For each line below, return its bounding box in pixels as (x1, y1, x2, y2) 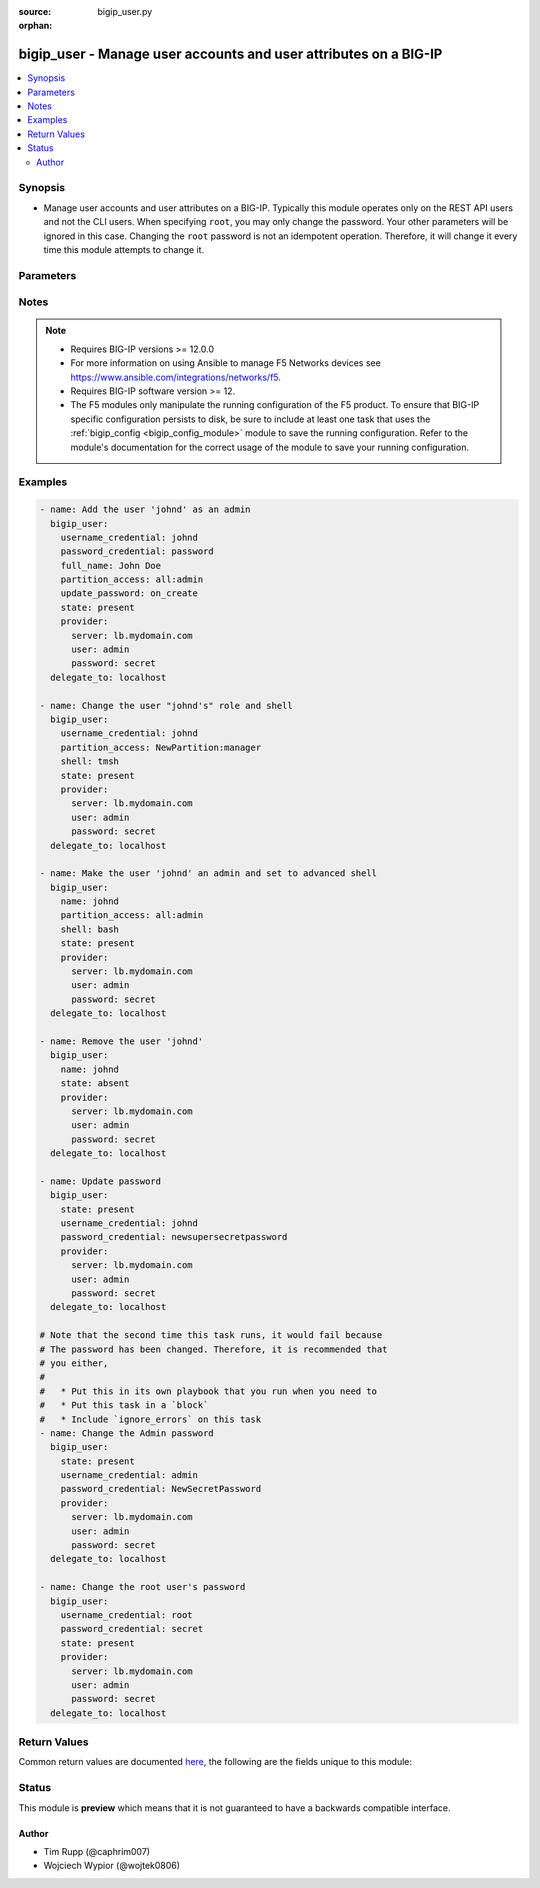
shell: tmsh (60, 756, 120, 767)
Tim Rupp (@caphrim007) (43, 1846, 150, 1857)
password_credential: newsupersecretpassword (60, 1231, 288, 1243)
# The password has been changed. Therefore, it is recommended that (39, 1343, 388, 1355)
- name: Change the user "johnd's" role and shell (39, 700, 294, 711)
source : (18, 6, 52, 17)
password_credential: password (60, 546, 214, 557)
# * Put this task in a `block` (39, 1400, 209, 1411)
